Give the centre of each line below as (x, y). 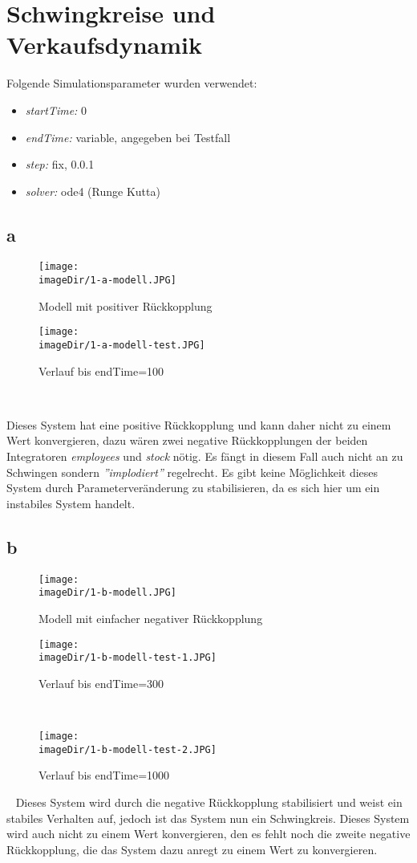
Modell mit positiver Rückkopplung (126, 305)
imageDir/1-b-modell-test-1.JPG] (128, 658)
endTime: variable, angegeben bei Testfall (128, 137)
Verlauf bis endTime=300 (101, 683)
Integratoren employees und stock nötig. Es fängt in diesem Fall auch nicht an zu (205, 456)
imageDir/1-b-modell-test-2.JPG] (128, 749)
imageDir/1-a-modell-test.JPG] (122, 346)
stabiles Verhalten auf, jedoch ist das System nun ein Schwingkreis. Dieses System (208, 818)
